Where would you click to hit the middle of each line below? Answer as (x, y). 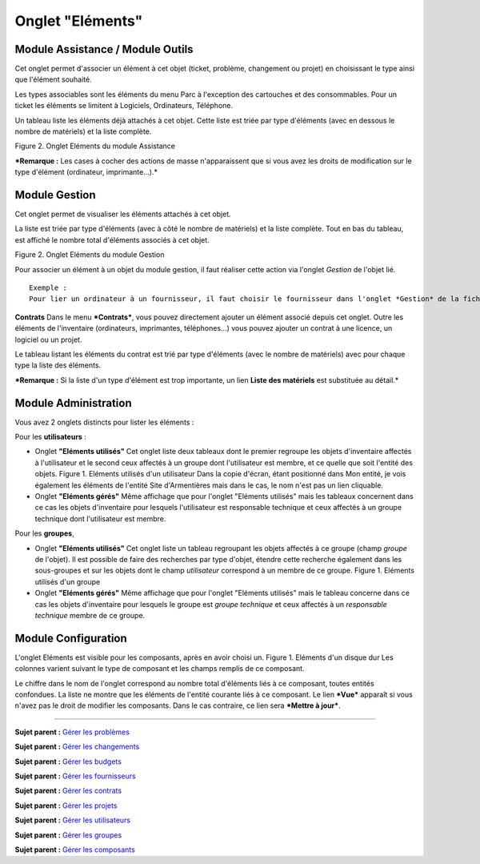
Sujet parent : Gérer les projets (66, 806)
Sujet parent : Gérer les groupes (68, 835)
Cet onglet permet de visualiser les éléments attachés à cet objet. (123, 214)
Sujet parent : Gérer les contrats (68, 791)
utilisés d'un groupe (68, 581)
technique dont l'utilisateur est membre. (100, 518)
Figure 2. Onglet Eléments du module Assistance (95, 146)
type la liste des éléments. (58, 365)
